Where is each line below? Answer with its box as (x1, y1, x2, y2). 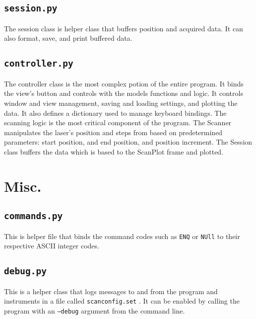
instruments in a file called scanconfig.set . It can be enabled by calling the (4, 296, 240, 306)
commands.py (4, 211, 63, 222)
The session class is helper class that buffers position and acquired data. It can (4, 23, 243, 33)
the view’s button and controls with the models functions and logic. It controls (4, 88, 243, 98)
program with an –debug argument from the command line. (4, 305, 185, 316)
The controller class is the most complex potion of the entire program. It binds (4, 78, 244, 88)
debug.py (4, 266, 47, 277)
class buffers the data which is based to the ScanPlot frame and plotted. (4, 146, 224, 157)
